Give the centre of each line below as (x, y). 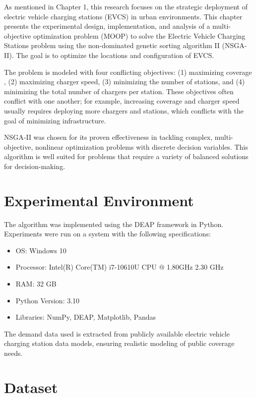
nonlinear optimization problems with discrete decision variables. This (141, 146)
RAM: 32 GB (36, 284)
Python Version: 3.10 (48, 300)
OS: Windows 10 (41, 250)
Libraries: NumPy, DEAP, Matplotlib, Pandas (86, 317)
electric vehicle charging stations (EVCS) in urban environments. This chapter (123, 16)
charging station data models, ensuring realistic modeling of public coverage (119, 343)
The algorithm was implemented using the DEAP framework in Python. (114, 224)
